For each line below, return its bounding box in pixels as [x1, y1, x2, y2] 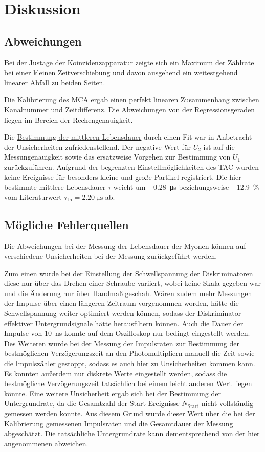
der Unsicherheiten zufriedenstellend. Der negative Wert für [4, 141, 191, 152]
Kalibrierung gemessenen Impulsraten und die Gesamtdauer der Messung [4, 418, 233, 428]
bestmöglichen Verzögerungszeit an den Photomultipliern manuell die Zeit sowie [4, 348, 255, 358]
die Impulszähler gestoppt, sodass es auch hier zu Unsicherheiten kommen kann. [4, 358, 255, 369]
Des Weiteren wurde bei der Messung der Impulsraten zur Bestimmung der [4, 337, 239, 348]
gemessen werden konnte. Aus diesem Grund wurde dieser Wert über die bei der [4, 408, 255, 418]
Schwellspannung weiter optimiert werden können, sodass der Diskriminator [4, 308, 241, 319]
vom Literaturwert [4, 191, 62, 202]
